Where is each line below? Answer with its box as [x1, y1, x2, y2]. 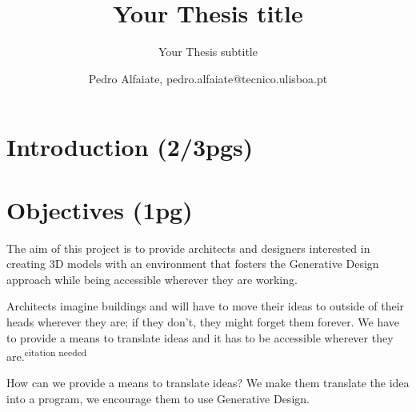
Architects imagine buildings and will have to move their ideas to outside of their [6, 298, 405, 314]
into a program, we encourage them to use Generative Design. [6, 390, 310, 407]
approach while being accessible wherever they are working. [6, 270, 298, 287]
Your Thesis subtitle [158, 43, 258, 60]
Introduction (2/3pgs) [6, 130, 254, 163]
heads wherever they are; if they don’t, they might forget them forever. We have [6, 314, 400, 330]
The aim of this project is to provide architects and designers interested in [6, 239, 370, 256]
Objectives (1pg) [6, 193, 193, 226]
